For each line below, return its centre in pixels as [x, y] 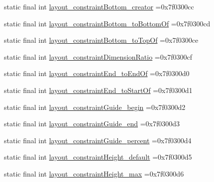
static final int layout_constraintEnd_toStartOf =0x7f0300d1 [98, 90]
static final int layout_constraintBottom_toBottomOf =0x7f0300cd [107, 23]
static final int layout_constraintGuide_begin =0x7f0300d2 [95, 107]
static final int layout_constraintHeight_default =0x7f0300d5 [98, 157]
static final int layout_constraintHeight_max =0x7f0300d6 [94, 173]
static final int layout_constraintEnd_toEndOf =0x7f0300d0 [97, 73]
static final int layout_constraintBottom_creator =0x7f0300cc [99, 6]
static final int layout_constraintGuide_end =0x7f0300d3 [92, 124]
